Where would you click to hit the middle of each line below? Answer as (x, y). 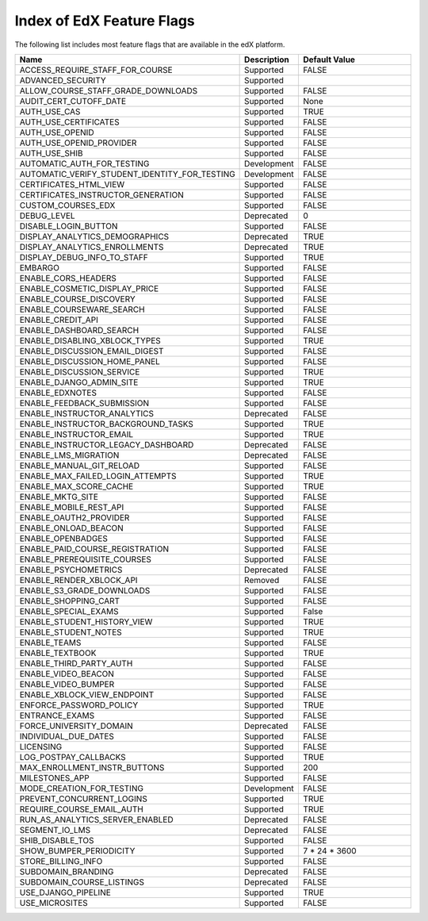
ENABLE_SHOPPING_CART (70, 601)
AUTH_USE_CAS (50, 111)
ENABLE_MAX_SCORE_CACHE (76, 486)
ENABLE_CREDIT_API (59, 320)
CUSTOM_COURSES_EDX (67, 205)
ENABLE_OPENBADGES (64, 538)
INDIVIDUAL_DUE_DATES (67, 736)
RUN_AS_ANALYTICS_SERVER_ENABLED (96, 819)
